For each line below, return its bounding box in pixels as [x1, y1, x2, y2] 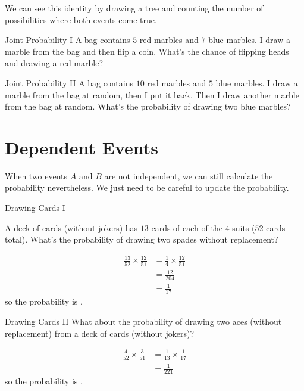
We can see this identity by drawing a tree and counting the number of [5, 2, 264, 14]
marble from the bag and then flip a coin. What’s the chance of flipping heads [5, 45, 289, 57]
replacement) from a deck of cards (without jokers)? [5, 327, 195, 339]
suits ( [232, 221, 255, 234]
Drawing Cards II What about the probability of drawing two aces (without [5, 315, 282, 328]
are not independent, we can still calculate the [104, 169, 273, 182]
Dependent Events [5, 135, 159, 159]
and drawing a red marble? [5, 57, 104, 69]
